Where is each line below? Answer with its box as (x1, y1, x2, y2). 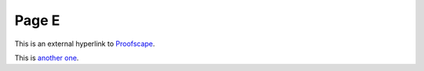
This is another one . (14, 53, 79, 62)
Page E (14, 12, 60, 29)
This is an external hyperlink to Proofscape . (14, 39, 155, 48)
